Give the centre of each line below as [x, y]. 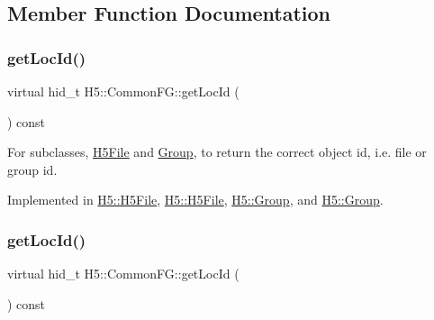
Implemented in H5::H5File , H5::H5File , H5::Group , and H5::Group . [195, 200]
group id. [32, 169]
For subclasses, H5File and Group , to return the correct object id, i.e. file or [217, 152]
